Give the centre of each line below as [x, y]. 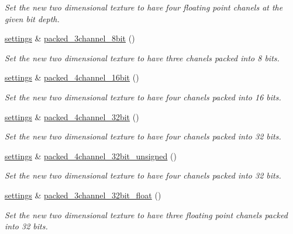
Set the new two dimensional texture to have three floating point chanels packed [146, 214]
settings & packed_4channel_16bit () [72, 77]
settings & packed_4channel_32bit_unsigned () [91, 156]
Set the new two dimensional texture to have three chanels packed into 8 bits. [142, 57]
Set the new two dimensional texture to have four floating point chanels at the [144, 7]
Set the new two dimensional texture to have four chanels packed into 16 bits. [143, 97]
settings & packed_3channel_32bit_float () [83, 195]
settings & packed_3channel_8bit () [70, 38]
